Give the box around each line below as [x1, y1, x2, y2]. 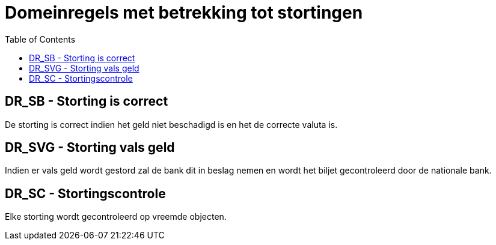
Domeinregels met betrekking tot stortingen [5, 2, 363, 23]
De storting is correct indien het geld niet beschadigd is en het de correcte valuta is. [5, 119, 338, 130]
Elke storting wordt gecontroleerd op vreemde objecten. [5, 211, 227, 222]
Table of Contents [5, 34, 76, 44]
